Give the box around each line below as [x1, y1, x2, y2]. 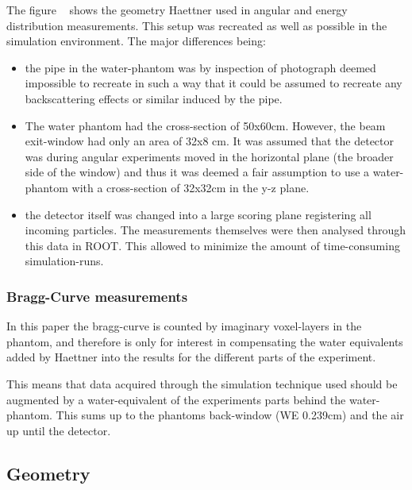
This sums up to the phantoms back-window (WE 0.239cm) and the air [56, 407, 404, 423]
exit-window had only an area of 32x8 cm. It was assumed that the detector [25, 133, 395, 149]
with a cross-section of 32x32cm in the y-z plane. [71, 179, 310, 195]
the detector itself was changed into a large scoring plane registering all [25, 206, 372, 222]
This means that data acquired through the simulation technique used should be [6, 375, 398, 392]
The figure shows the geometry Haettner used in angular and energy [6, 2, 348, 17]
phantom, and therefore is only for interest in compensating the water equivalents [6, 333, 403, 349]
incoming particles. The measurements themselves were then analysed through [25, 222, 406, 238]
